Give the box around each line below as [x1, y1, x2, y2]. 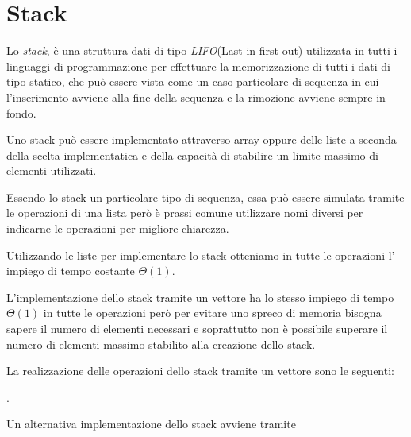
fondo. [6, 104, 36, 121]
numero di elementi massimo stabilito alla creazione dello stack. [6, 335, 316, 352]
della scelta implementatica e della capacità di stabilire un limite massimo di [6, 146, 378, 163]
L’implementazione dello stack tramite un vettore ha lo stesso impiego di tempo [6, 288, 394, 305]
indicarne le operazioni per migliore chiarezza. [6, 220, 229, 237]
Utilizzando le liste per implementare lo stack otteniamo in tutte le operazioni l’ [6, 246, 395, 263]
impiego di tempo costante [6, 262, 135, 279]
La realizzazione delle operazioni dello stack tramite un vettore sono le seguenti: [6, 362, 394, 379]
